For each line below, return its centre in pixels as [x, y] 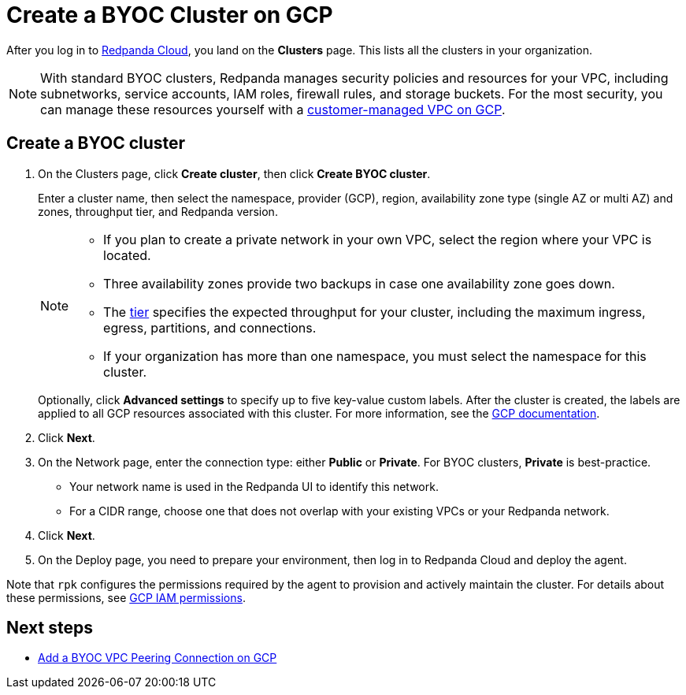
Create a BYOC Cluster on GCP [170, 15]
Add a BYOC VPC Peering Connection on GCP [158, 658]
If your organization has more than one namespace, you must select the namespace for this [375, 356]
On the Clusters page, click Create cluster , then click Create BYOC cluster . [234, 173]
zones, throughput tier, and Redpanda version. [158, 211]
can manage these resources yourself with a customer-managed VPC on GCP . [273, 109]
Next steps [50, 628]
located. [127, 255]
